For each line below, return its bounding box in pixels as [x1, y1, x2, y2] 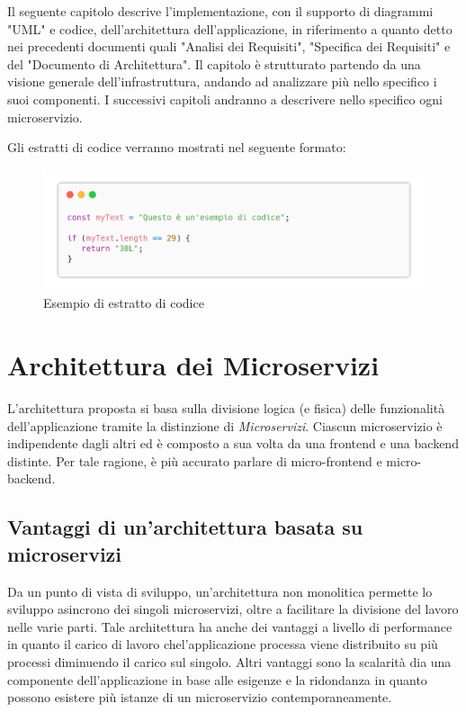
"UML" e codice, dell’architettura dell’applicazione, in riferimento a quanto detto [7, 19, 453, 38]
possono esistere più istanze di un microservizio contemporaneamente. [7, 688, 392, 707]
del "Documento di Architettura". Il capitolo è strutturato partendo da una [7, 54, 421, 73]
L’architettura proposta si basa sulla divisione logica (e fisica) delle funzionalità [7, 399, 445, 418]
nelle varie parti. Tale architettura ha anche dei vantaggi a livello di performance [7, 617, 453, 635]
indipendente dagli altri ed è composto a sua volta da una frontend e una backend [7, 434, 459, 453]
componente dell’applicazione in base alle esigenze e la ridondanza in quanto [7, 670, 427, 689]
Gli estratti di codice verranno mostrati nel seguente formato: [7, 138, 346, 157]
